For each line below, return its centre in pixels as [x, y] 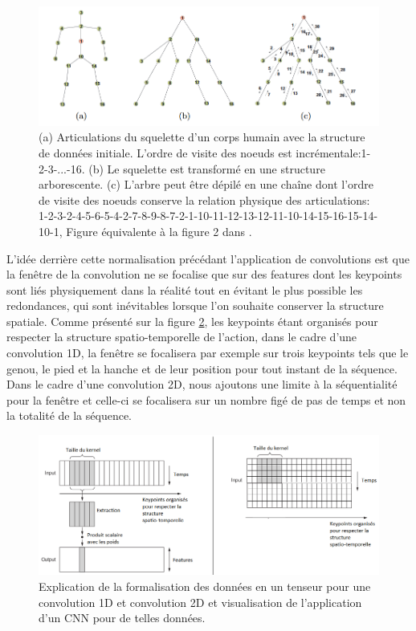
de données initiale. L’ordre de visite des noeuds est [165, 152]
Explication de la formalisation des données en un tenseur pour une [205, 586]
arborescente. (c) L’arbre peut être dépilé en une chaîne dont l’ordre [206, 184]
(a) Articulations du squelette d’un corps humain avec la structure [202, 137]
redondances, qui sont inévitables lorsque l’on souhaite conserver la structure [195, 305]
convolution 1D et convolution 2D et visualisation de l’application [200, 602]
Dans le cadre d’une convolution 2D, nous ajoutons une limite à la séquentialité [202, 384]
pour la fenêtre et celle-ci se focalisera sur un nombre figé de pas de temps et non [206, 399]
